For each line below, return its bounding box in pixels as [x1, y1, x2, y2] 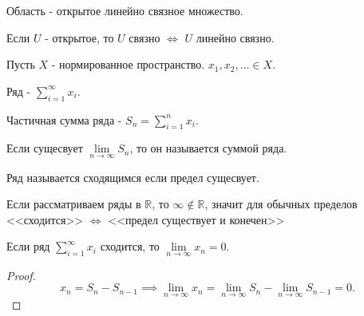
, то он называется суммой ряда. [129, 140, 287, 156]
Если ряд [6, 238, 50, 255]
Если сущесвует [6, 140, 83, 156]
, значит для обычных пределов [204, 196, 358, 212]
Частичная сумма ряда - [6, 111, 122, 128]
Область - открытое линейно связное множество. [6, 2, 243, 18]
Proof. [6, 267, 36, 283]
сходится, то [100, 238, 160, 255]
